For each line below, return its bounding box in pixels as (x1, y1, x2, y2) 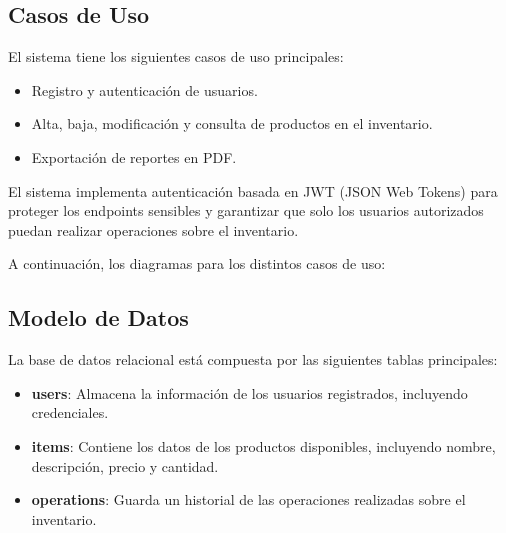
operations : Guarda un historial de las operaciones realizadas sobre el (31, 489, 466, 510)
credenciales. (31, 402, 109, 423)
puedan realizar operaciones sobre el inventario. (8, 219, 299, 240)
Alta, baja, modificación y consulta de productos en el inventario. (31, 113, 433, 134)
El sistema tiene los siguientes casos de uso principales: (8, 46, 344, 67)
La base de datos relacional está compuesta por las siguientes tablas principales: (8, 349, 498, 370)
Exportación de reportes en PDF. (31, 146, 237, 167)
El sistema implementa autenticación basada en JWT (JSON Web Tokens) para (8, 180, 498, 201)
